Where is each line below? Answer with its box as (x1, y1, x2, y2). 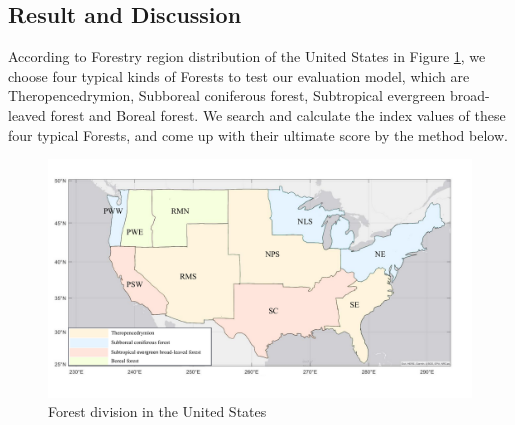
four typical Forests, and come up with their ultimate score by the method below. (8, 124, 508, 145)
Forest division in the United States (48, 401, 267, 422)
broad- (449, 85, 490, 106)
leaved (8, 104, 46, 125)
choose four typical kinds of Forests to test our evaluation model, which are (8, 65, 470, 86)
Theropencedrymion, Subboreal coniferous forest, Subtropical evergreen (8, 85, 446, 106)
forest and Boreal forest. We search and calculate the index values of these (50, 104, 506, 125)
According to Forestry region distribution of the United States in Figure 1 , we (8, 46, 486, 67)
